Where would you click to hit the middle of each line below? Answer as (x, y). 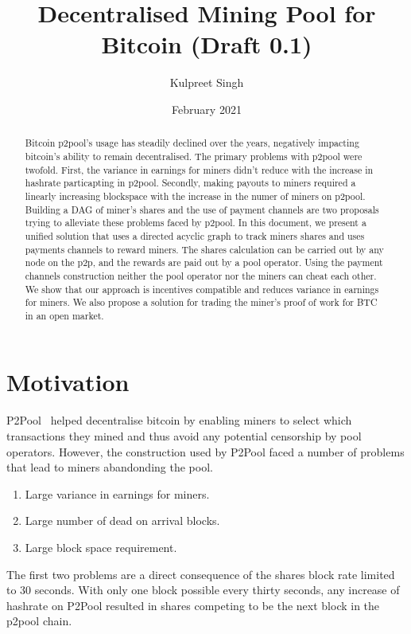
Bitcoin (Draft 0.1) (207, 44)
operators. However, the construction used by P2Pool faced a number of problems (205, 451)
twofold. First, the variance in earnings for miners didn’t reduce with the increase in (199, 169)
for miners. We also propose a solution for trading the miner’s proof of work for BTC (201, 302)
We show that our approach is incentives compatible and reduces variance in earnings (202, 289)
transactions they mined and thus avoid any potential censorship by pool (184, 436)
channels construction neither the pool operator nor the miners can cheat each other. (201, 275)
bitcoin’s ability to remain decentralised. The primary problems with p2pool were (194, 156)
